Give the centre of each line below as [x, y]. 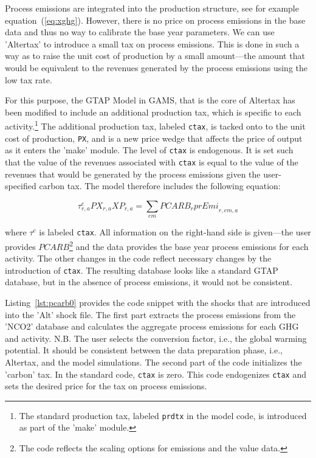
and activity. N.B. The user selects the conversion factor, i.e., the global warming [156, 338]
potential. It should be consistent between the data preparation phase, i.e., [144, 350]
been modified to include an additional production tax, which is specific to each [153, 112]
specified [21, 186]
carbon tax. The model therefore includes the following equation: [160, 186]
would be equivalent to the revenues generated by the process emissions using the [156, 67]
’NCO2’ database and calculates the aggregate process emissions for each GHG [152, 326]
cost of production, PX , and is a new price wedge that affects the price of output [154, 138]
